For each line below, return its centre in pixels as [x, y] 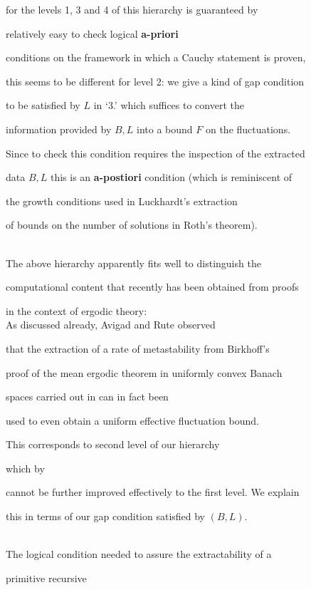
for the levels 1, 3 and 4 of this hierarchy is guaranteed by [132, 9]
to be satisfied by [43, 105]
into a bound [165, 129]
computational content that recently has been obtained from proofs [152, 287]
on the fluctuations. [248, 129]
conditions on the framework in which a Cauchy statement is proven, [156, 57]
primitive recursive [46, 578]
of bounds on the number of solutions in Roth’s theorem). [132, 225]
